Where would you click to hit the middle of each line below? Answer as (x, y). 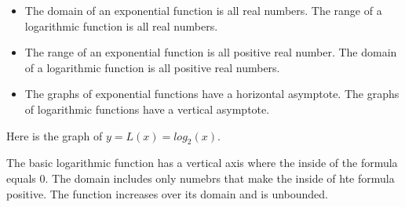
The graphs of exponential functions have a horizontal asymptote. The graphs (212, 94)
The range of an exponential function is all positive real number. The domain (211, 52)
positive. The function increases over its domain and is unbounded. (167, 193)
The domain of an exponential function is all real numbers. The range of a (203, 10)
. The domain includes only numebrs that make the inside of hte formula (220, 178)
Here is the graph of (55, 135)
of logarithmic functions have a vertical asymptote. (147, 109)
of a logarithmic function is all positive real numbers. (152, 67)
